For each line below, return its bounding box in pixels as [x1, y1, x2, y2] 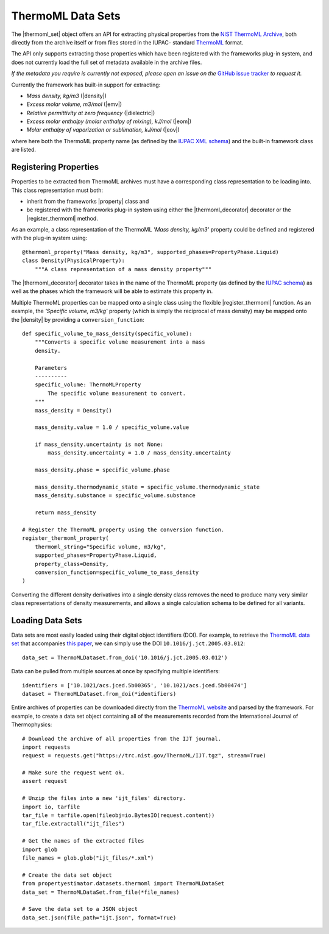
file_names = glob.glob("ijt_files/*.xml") [22, 855, 154, 861]
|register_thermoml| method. [26, 214, 99, 222]
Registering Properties [11, 162, 99, 172]
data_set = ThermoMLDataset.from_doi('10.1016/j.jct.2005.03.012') [22, 654, 228, 661]
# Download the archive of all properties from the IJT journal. [22, 735, 222, 742]
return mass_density [34, 509, 96, 516]
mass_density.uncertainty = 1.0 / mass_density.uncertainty [48, 450, 231, 456]
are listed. [11, 146, 37, 154]
